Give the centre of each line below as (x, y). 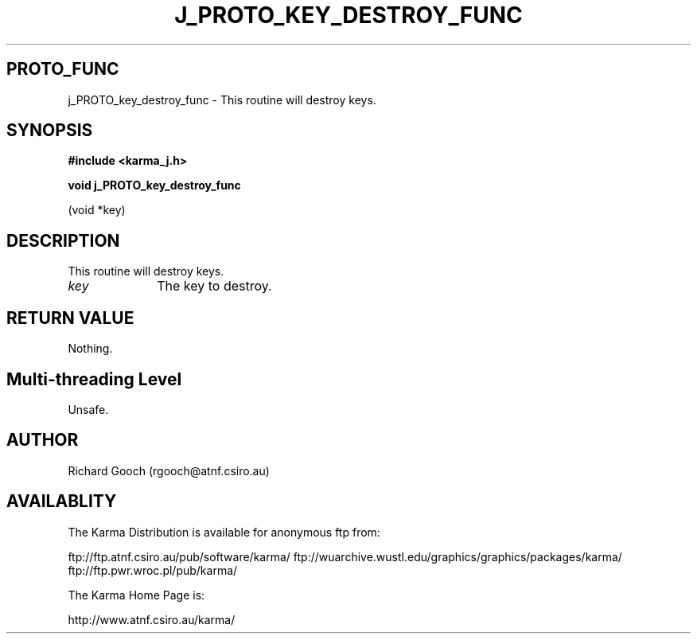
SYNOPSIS (50, 131)
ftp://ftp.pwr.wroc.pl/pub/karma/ (153, 570)
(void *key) (97, 210)
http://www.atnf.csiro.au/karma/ (152, 619)
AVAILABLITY (62, 501)
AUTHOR (43, 440)
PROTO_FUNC (63, 69)
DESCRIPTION (63, 240)
